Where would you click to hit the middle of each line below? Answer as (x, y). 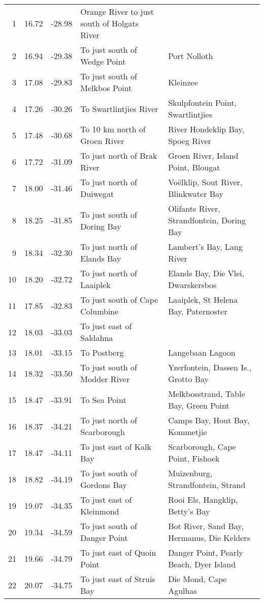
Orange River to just (117, 11)
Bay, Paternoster (198, 311)
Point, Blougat (194, 167)
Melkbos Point (106, 88)
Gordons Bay (104, 485)
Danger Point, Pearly (206, 552)
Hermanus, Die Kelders (209, 538)
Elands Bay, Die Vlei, (206, 273)
